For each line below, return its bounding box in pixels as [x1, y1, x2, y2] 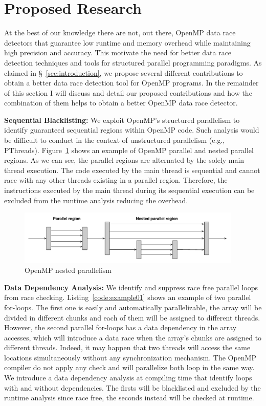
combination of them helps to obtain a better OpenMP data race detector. [4, 97, 238, 108]
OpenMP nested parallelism [25, 265, 112, 275]
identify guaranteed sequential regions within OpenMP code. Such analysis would [4, 124, 259, 135]
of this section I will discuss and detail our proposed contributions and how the [4, 87, 252, 98]
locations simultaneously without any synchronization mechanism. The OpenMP [4, 352, 256, 362]
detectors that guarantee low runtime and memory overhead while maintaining [4, 37, 251, 48]
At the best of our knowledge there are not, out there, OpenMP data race [4, 27, 236, 38]
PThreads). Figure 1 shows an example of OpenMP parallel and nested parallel [4, 144, 254, 155]
